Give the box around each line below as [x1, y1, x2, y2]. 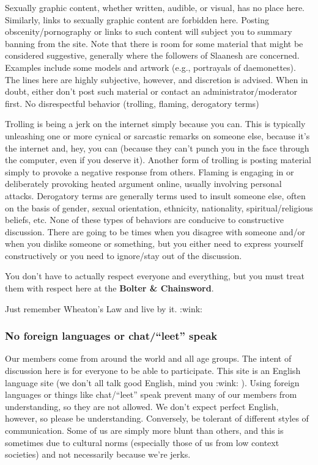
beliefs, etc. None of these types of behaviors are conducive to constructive [5, 213, 284, 226]
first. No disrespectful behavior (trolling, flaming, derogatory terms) [5, 97, 259, 109]
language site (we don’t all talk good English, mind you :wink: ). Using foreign [5, 376, 300, 389]
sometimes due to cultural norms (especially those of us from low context [5, 436, 279, 449]
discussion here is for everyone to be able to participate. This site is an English [5, 364, 301, 377]
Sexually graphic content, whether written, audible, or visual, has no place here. [5, 1, 305, 13]
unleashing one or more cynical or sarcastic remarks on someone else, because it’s [5, 129, 310, 142]
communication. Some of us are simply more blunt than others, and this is [5, 424, 284, 437]
